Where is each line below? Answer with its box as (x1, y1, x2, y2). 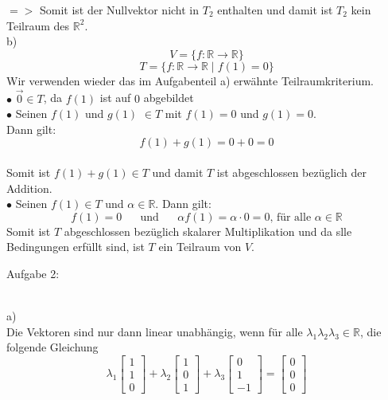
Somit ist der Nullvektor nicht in (39, 2, 200, 18)
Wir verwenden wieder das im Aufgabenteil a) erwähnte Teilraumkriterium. (6, 72, 374, 88)
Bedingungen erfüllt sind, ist (6, 238, 145, 255)
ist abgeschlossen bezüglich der (216, 163, 367, 180)
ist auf (99, 89, 131, 106)
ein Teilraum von (158, 238, 242, 255)
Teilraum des (6, 17, 70, 33)
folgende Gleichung (6, 339, 99, 355)
